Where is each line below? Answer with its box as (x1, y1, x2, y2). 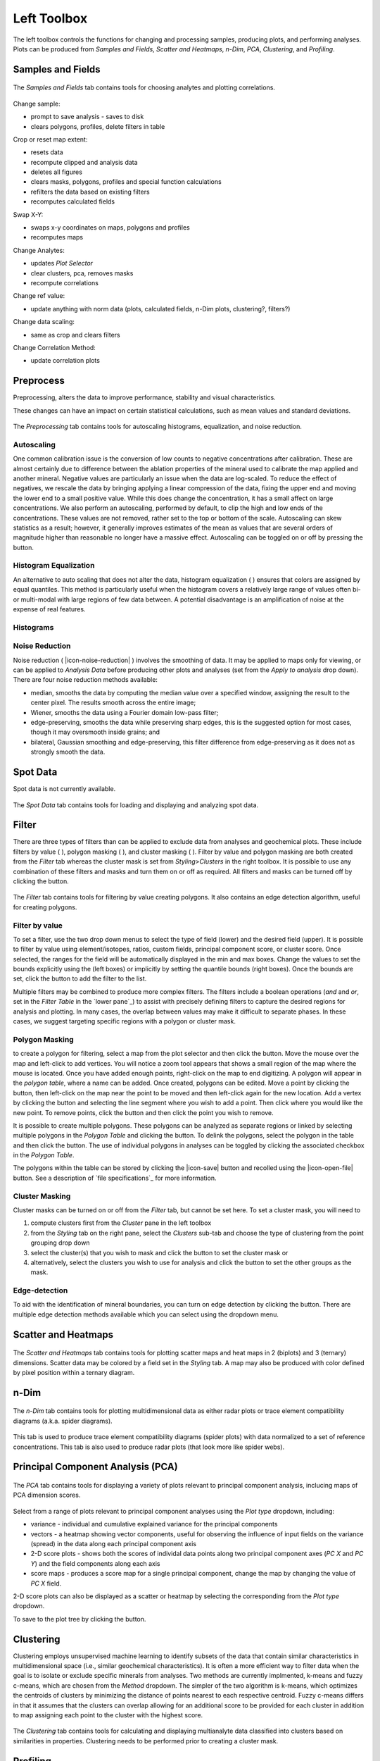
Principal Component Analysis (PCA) (13, 1461, 179, 1473)
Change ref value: (13, 292, 65, 300)
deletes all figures (30, 168, 82, 176)
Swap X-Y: (13, 210, 44, 218)
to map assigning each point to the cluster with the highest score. (13, 1710, 203, 1719)
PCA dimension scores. (13, 1491, 81, 1500)
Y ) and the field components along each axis (30, 1559, 160, 1567)
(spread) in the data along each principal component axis (30, 1539, 197, 1548)
